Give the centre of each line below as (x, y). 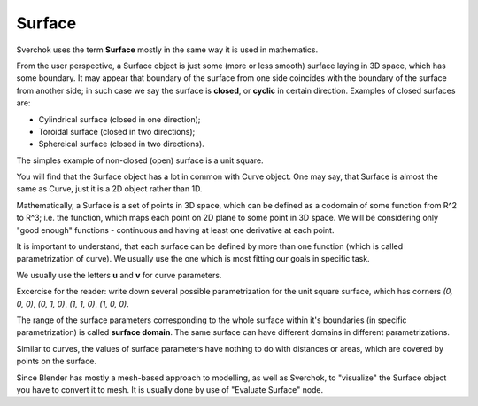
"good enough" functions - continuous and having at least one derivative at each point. (175, 230)
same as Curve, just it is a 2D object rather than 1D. (109, 189)
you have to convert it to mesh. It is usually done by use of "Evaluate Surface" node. (170, 389)
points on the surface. (57, 361)
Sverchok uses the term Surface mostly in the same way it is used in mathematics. (167, 50)
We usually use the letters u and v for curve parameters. (119, 275)
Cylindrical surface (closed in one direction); (119, 119)
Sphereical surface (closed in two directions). (122, 144)
